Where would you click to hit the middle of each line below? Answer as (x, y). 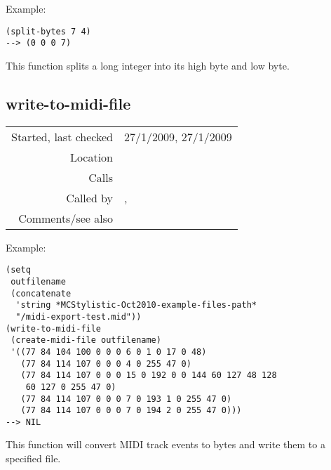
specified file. (33, 458)
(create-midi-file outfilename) (86, 340)
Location (92, 157)
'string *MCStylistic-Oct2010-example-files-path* (136, 305)
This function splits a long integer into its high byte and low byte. (148, 65)
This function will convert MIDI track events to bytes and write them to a (165, 444)
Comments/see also (66, 218)
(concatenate (41, 293)
